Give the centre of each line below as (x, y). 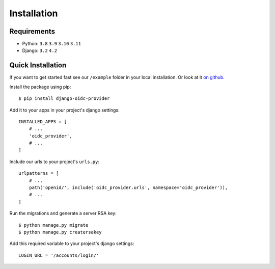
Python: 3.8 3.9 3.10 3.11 (52, 44)
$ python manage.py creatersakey (60, 232)
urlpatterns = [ (39, 173)
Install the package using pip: (40, 87)
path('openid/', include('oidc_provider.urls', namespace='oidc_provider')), (128, 188)
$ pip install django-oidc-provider (64, 99)
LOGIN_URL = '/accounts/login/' (59, 255)
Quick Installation (38, 65)
